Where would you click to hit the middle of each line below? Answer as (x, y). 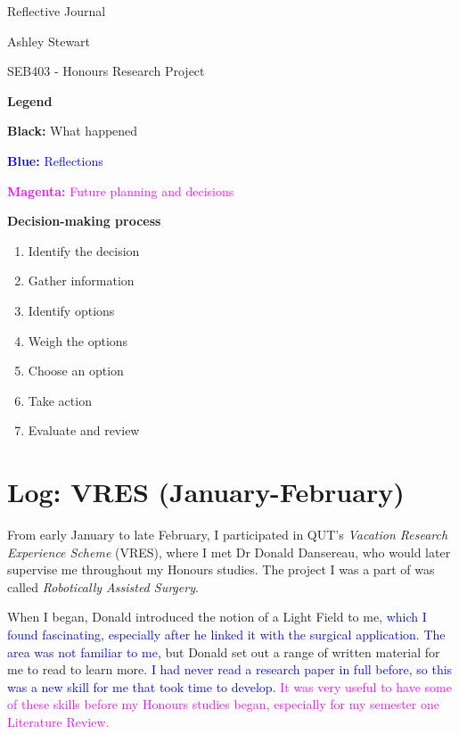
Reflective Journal (57, 11)
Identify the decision (84, 250)
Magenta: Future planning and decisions (121, 190)
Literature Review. (58, 721)
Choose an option (76, 371)
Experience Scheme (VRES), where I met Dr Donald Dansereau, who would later (229, 552)
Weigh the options (78, 340)
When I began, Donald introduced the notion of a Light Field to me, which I (217, 617)
